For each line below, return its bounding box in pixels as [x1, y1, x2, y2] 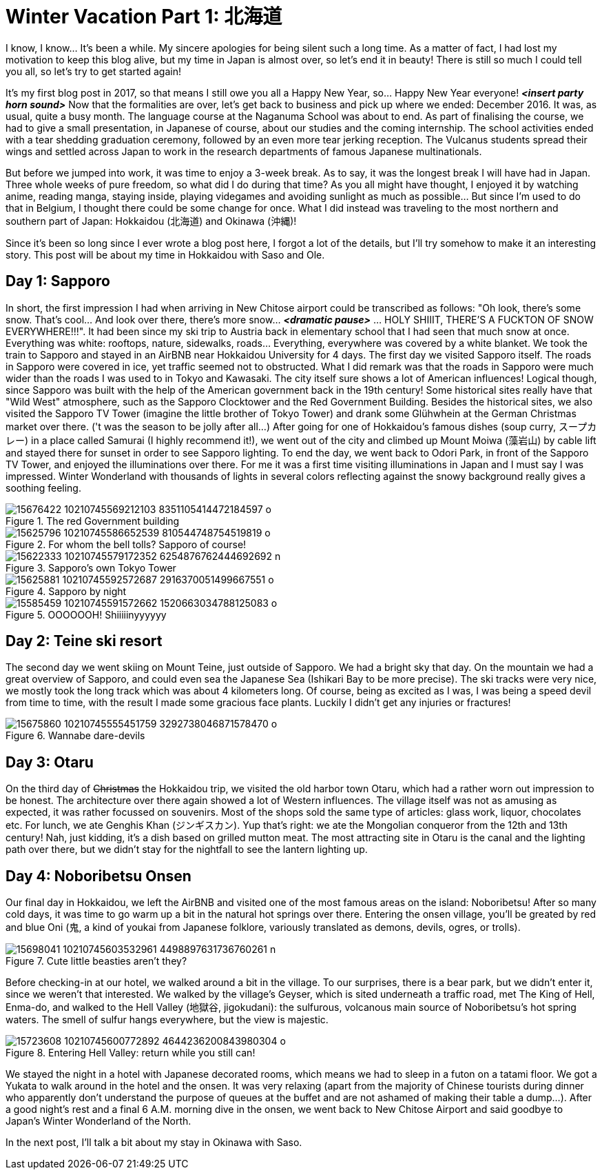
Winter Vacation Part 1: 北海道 [6, 5, 282, 28]
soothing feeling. [6, 481, 81, 494]
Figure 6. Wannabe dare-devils [6, 730, 145, 742]
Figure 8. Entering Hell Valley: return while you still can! [6, 1047, 256, 1059]
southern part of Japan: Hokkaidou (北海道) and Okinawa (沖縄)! [6, 214, 297, 227]
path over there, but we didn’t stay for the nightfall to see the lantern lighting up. [6, 843, 368, 856]
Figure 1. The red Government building [6, 514, 180, 527]
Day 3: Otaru [6, 753, 94, 771]
